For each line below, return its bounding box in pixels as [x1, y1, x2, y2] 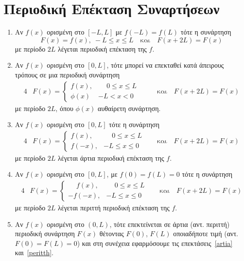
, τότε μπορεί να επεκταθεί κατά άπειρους [106, 60, 224, 70]
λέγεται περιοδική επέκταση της [58, 43, 147, 54]
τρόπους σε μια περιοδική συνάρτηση [15, 69, 120, 79]
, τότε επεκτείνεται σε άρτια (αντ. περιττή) [109, 219, 230, 229]
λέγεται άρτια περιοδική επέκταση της [58, 152, 164, 163]
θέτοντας [99, 228, 124, 239]
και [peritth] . [15, 247, 53, 258]
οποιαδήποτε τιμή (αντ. [173, 228, 238, 239]
